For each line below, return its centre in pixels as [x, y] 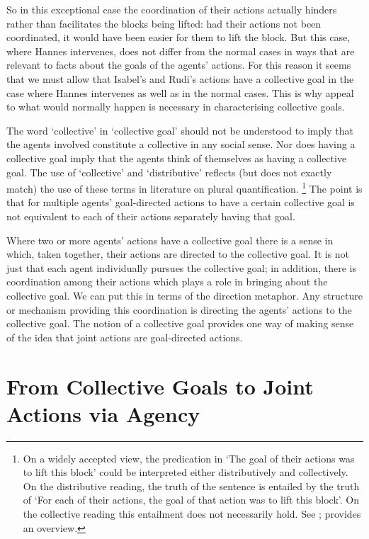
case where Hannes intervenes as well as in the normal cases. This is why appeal [180, 92]
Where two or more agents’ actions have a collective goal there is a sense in [170, 240]
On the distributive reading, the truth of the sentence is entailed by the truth [191, 486]
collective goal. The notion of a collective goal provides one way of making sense [180, 323]
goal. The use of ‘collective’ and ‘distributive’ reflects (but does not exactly [169, 172]
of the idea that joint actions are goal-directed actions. [125, 337]
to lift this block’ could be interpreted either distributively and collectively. [186, 472]
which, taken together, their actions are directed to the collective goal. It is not [178, 254]
